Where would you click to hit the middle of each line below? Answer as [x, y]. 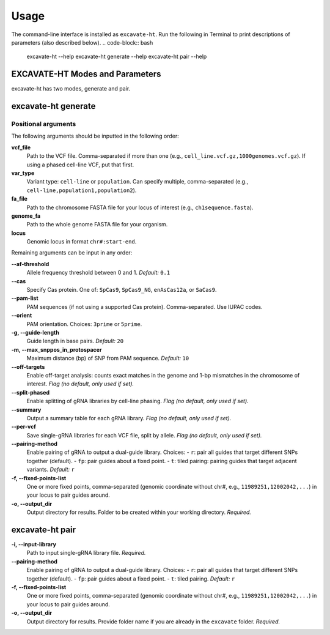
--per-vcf [24, 427]
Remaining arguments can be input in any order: [72, 253]
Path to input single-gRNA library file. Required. [86, 553]
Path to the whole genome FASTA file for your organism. [97, 225]
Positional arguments [44, 124]
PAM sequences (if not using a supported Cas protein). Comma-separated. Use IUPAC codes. [145, 306]
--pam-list [25, 298]
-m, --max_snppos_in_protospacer [57, 349]
